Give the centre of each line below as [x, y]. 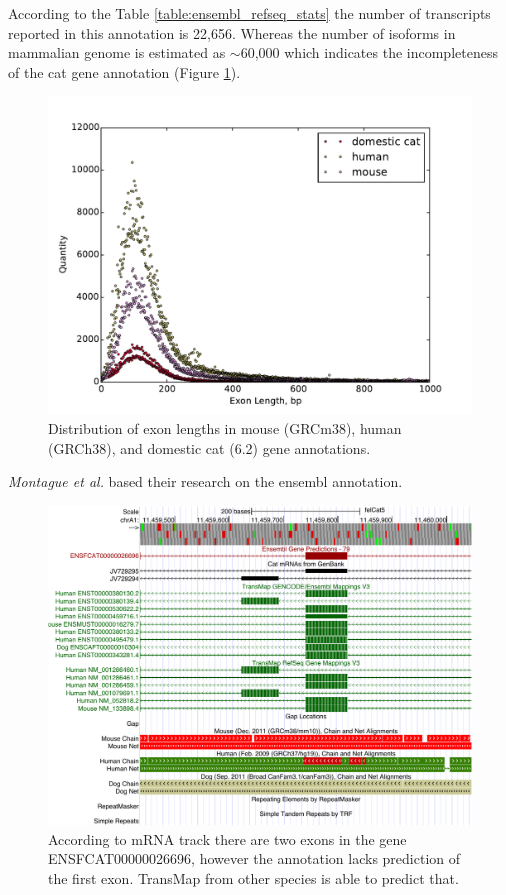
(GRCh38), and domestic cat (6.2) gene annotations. [209, 447]
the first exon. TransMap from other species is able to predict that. [253, 877]
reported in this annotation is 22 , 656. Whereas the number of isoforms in [232, 32]
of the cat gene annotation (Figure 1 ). [124, 71]
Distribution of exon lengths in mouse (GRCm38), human [225, 427]
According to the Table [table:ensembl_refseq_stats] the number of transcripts [249, 13]
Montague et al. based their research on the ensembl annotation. [205, 481]
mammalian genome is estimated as [117, 52]
